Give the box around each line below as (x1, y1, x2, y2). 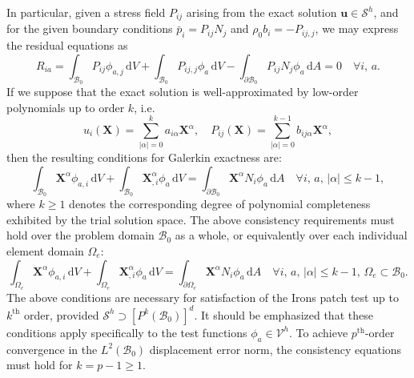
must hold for (6, 356, 73, 373)
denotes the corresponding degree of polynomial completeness (69, 195, 371, 212)
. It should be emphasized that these (194, 306, 373, 323)
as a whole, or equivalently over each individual (175, 227, 408, 243)
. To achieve (289, 324, 348, 340)
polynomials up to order (6, 99, 125, 115)
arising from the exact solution (186, 4, 337, 20)
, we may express (315, 20, 399, 37)
